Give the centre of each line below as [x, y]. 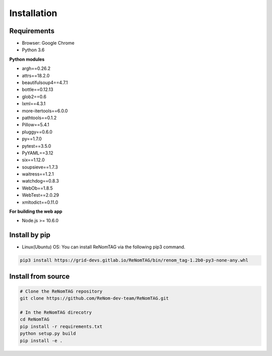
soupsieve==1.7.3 [40, 167]
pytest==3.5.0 [37, 146]
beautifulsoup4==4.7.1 [45, 82]
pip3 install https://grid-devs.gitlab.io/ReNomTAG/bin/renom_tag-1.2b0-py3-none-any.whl [134, 260]
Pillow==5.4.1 [36, 125]
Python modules [27, 59]
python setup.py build [48, 334]
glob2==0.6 [34, 97]
